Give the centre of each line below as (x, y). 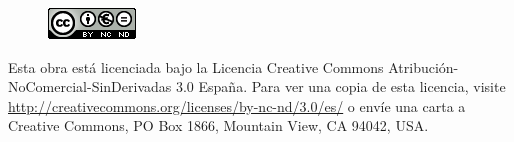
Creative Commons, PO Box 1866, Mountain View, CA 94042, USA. (218, 125)
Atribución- (423, 66)
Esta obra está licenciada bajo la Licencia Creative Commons (196, 66)
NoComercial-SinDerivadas (90, 86)
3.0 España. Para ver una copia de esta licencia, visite (340, 86)
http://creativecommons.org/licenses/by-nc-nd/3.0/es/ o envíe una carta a (237, 105)
